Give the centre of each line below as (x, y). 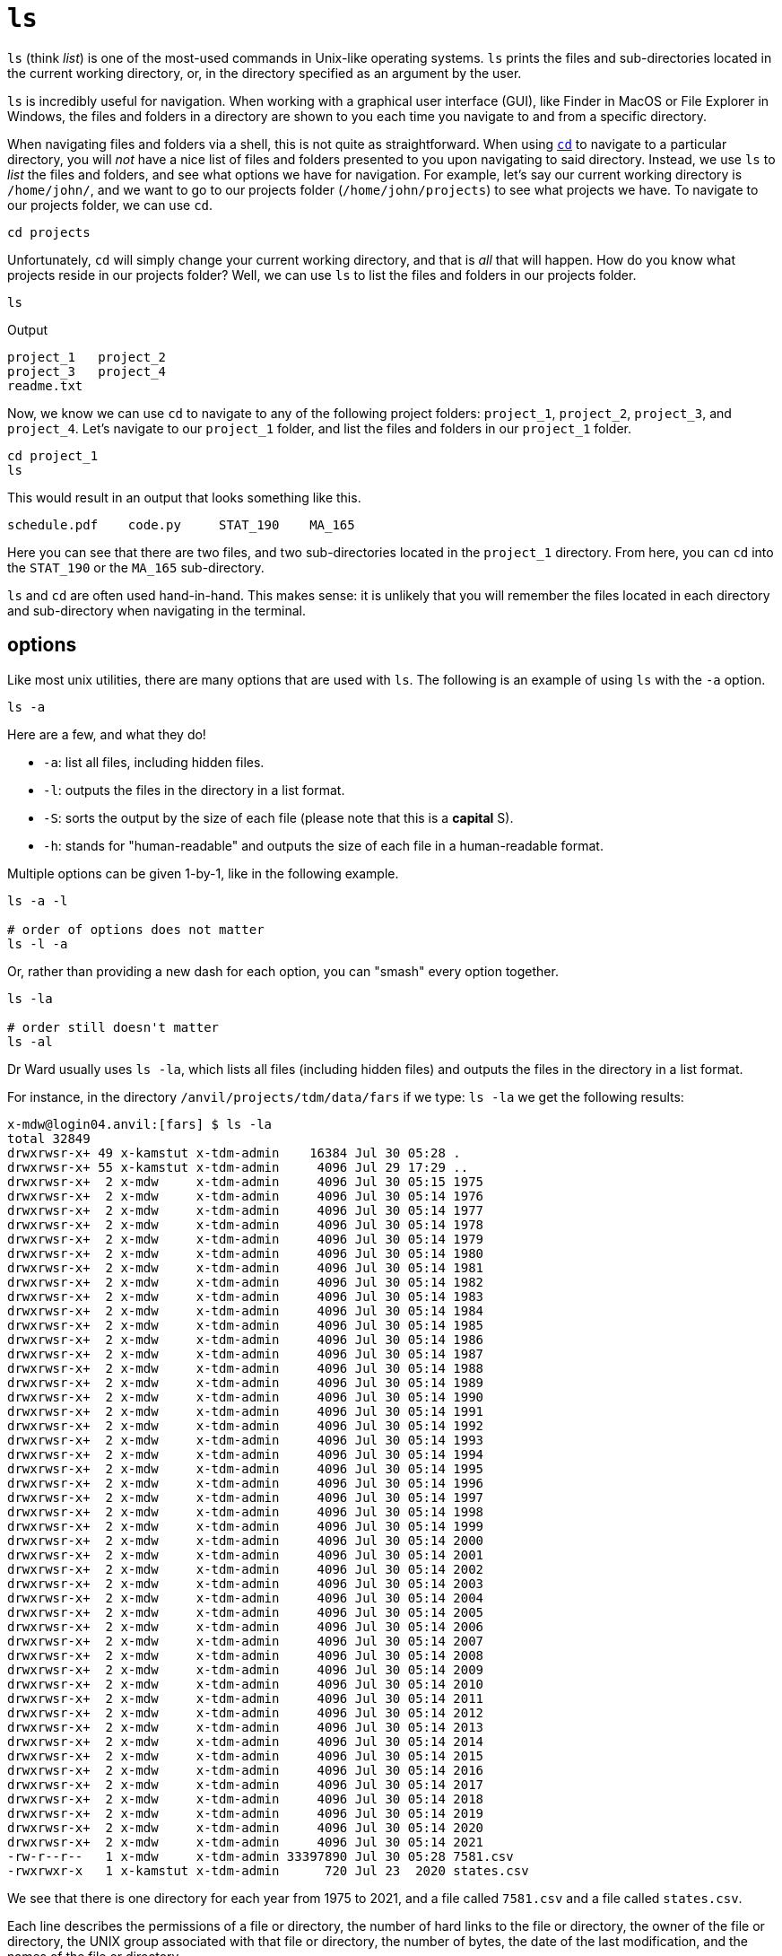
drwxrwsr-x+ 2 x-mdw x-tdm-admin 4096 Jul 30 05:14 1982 (246, 1282)
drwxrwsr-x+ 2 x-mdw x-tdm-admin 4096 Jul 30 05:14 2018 (246, 1799)
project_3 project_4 (87, 371)
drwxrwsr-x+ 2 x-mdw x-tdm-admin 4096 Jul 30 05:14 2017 (246, 1784)
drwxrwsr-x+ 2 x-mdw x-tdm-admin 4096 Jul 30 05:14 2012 (246, 1712)
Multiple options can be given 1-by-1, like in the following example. (203, 873)
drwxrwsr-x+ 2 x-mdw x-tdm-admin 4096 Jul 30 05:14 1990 (246, 1397)
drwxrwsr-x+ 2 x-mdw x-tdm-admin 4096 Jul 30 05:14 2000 (246, 1540)
